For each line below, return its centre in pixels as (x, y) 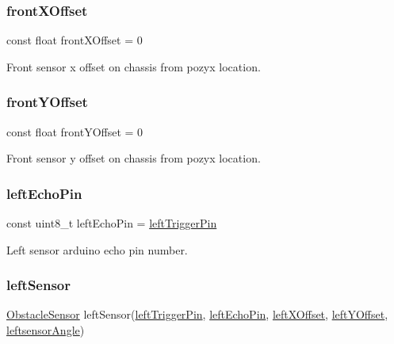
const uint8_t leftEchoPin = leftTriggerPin (112, 223)
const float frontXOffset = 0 (75, 40)
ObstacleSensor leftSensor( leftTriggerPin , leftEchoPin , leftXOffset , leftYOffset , (197, 314)
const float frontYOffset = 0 (75, 131)
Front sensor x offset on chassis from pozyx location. (134, 66)
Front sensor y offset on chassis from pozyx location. (134, 158)
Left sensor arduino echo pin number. (97, 249)
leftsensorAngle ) (46, 330)
